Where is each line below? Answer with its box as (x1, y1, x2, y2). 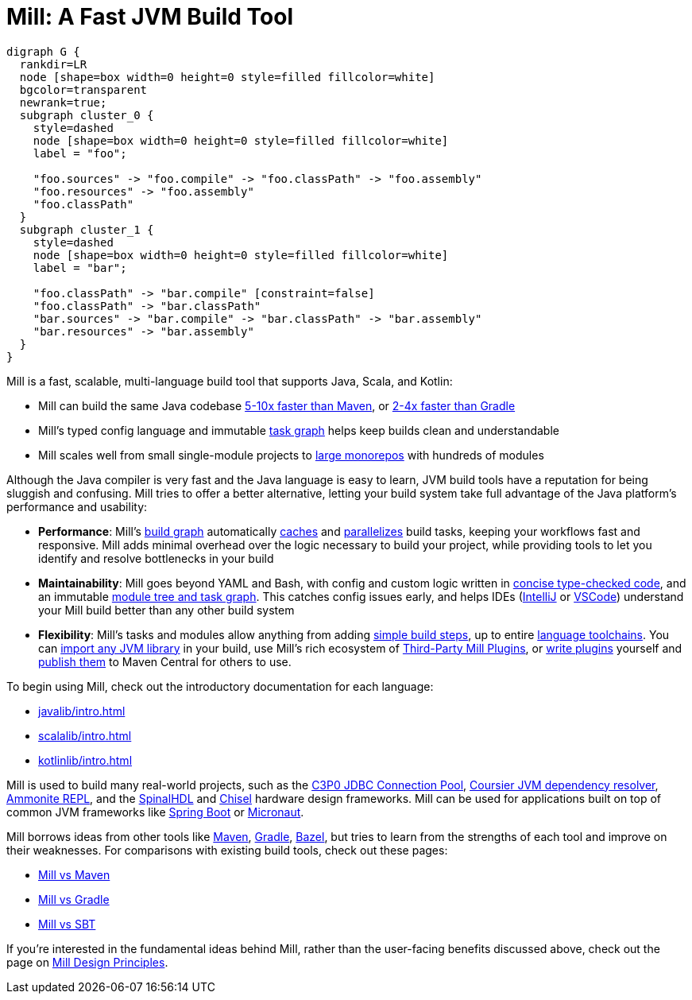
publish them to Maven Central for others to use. (38, 654, 292, 669)
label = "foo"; (33, 146, 127, 160)
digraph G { (6, 45, 80, 58)
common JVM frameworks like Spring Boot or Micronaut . (6, 804, 304, 819)
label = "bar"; (33, 261, 127, 274)
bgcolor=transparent (19, 83, 148, 96)
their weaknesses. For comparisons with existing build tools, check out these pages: (6, 843, 448, 857)
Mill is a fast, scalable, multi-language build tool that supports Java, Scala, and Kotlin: (6, 374, 453, 388)
